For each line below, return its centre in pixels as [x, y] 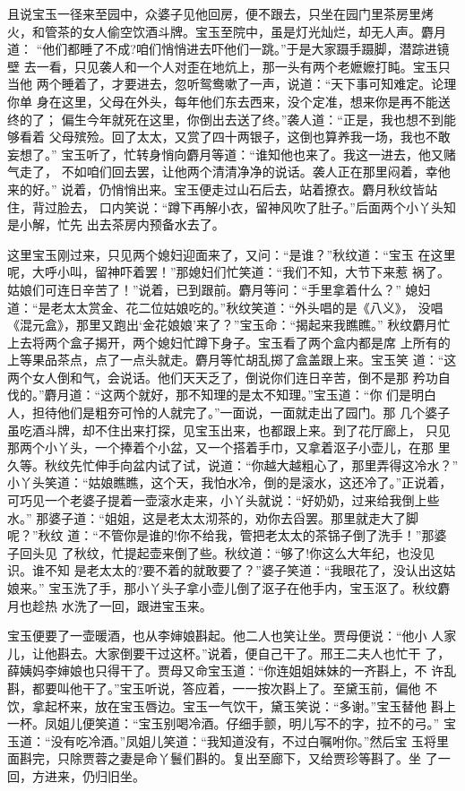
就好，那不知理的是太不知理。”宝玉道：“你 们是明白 [288, 395]
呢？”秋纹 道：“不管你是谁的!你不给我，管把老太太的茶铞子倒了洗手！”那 [221, 535]
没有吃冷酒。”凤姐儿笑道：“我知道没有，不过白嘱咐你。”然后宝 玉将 [244, 740]
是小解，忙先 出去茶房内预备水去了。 [116, 224]
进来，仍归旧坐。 [95, 775]
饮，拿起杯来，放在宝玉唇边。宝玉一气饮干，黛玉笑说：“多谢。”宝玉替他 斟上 [232, 705]
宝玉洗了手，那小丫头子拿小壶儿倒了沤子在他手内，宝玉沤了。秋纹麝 [250, 588]
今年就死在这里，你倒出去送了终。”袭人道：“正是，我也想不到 [265, 119]
